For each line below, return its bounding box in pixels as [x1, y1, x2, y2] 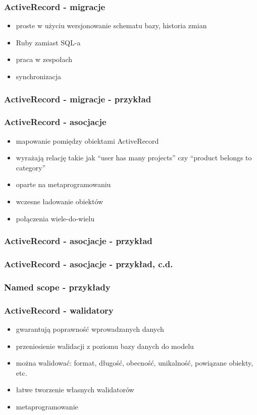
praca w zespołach [16, 54, 73, 65]
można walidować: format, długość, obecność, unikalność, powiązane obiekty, [16, 358, 253, 368]
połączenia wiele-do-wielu [16, 213, 94, 223]
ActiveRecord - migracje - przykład [4, 92, 151, 105]
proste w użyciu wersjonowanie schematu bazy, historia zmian [16, 20, 207, 31]
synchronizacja [16, 71, 61, 81]
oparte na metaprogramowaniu [16, 179, 111, 190]
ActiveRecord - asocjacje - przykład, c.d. [4, 257, 173, 270]
